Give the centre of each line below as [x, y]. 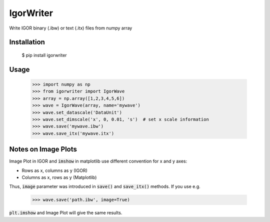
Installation [27, 42]
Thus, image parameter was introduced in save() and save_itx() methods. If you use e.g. [105, 186]
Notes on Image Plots [43, 149]
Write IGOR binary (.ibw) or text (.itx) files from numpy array [71, 28]
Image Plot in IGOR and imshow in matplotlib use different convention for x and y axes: [98, 161]
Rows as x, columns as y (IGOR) [54, 170]
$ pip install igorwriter [44, 55]
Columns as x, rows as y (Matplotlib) [59, 177]
